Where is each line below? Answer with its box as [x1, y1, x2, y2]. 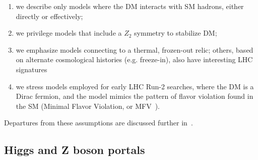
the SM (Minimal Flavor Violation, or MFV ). [16, 100, 160, 111]
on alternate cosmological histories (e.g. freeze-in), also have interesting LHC [16, 54, 253, 65]
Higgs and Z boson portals [4, 142, 145, 157]
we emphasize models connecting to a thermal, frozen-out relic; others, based [16, 44, 253, 55]
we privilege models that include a [16, 28, 122, 38]
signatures [16, 64, 47, 74]
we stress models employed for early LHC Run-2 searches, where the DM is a [16, 81, 254, 91]
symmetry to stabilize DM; [134, 28, 217, 38]
